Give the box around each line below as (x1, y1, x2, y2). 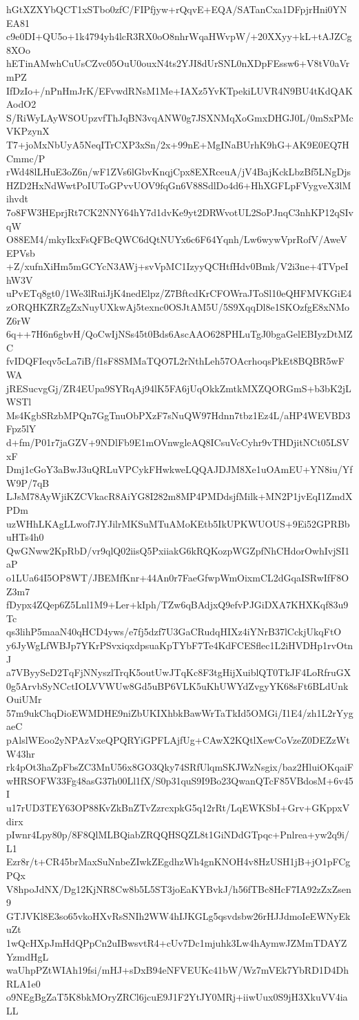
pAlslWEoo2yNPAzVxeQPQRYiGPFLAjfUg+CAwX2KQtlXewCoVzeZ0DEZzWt (6, 733, 350, 747)
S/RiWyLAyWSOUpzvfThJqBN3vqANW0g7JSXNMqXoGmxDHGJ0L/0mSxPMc (6, 110, 353, 124)
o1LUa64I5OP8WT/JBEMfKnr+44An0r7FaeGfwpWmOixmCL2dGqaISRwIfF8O (6, 570, 349, 584)
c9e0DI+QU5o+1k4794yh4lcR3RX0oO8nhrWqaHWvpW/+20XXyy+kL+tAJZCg (6, 29, 352, 44)
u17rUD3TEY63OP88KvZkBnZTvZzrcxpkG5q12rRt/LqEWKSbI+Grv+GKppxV (6, 800, 350, 815)
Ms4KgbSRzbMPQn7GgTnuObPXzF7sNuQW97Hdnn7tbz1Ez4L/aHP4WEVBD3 (6, 407, 351, 422)
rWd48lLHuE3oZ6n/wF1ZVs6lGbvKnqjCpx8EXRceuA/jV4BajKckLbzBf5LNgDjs (6, 164, 351, 179)
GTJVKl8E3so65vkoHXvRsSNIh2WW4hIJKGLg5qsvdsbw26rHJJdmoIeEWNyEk (6, 908, 351, 923)
